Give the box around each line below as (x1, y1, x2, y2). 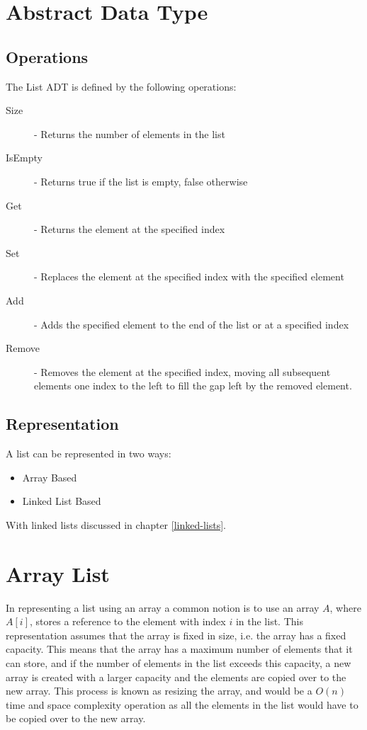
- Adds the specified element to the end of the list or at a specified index (34, 316, 349, 331)
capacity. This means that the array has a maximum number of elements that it (6, 641, 353, 656)
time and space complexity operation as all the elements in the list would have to (6, 697, 358, 712)
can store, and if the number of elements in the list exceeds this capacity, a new (6, 655, 351, 670)
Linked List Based (22, 494, 101, 508)
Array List (6, 559, 110, 588)
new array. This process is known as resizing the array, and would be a (6, 683, 312, 698)
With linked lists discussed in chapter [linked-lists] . (6, 517, 226, 532)
